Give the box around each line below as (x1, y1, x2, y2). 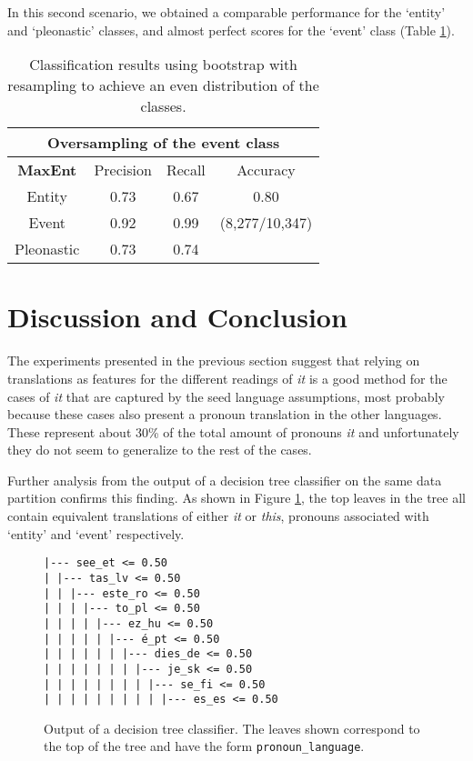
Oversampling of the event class (46, 132, 280, 154)
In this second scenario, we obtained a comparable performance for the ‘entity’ (7, 3, 446, 21)
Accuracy (236, 159, 296, 181)
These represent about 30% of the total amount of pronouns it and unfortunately (7, 422, 459, 441)
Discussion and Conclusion (7, 298, 347, 335)
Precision (94, 159, 152, 181)
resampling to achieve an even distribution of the (7, 75, 319, 96)
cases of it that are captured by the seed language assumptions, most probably (7, 386, 445, 406)
